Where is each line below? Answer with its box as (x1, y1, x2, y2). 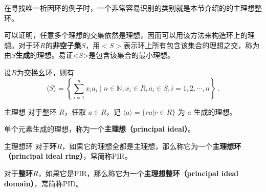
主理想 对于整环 (4, 106, 57, 117)
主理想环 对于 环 (4, 140, 57, 151)
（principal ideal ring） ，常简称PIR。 (4, 151, 132, 161)
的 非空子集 (45, 39, 81, 50)
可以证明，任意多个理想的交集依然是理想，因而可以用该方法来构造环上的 (4, 30, 248, 40)
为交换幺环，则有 (16, 67, 74, 77)
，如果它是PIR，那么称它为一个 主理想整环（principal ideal (38, 167, 238, 178)
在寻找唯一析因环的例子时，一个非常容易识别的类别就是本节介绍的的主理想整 (4, 3, 262, 13)
